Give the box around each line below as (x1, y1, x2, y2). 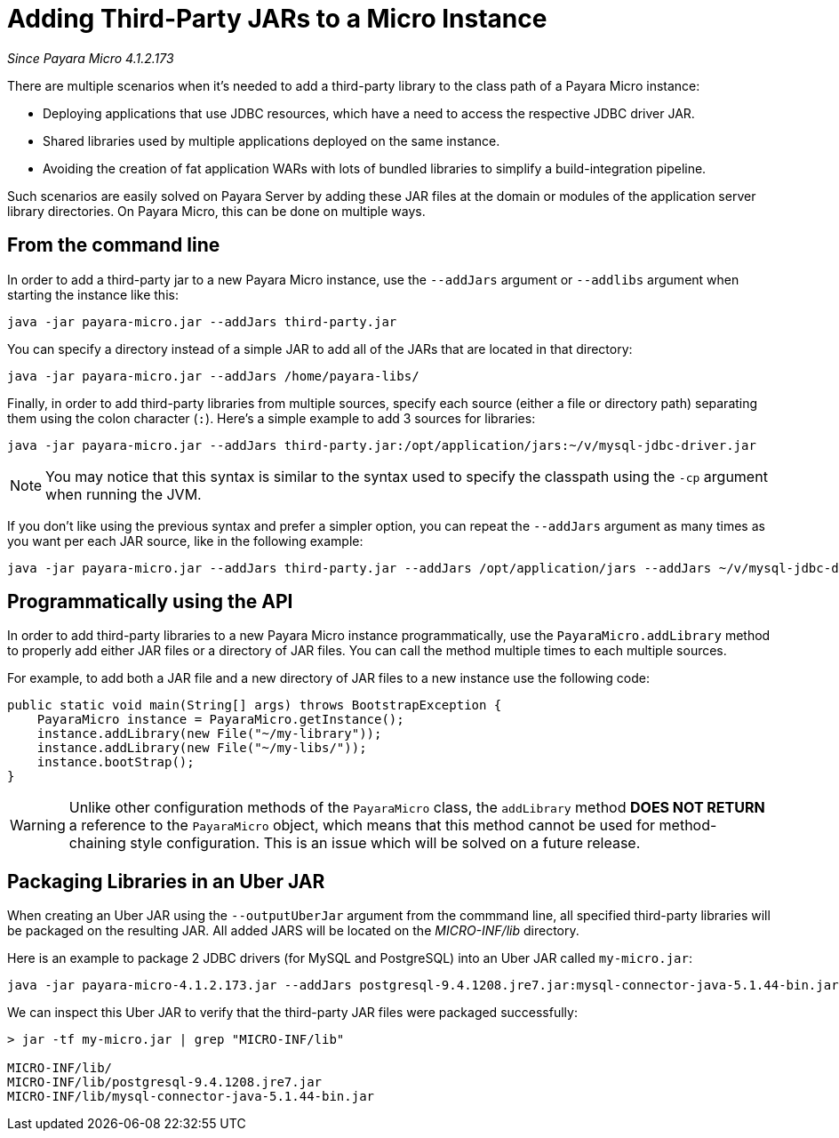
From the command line (7, 234, 220, 257)
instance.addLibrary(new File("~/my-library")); (36, 726, 382, 741)
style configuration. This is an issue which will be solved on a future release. (130, 834, 641, 853)
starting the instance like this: (7, 286, 179, 302)
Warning (10, 816, 66, 835)
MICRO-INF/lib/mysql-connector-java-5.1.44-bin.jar (7, 1089, 375, 1104)
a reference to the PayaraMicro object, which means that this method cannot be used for (68, 816, 656, 835)
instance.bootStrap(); (36, 755, 195, 770)
